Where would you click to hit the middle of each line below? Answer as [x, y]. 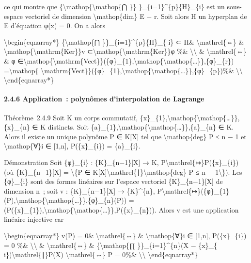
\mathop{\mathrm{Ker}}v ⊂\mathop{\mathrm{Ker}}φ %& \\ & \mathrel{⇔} [125, 51]
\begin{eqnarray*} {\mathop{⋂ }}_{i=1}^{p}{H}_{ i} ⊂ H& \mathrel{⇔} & [124, 41]
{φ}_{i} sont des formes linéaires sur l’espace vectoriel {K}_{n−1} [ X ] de [113, 181]
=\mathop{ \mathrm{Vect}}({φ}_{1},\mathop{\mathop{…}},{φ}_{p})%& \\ [124, 70]
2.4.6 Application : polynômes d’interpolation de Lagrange [104, 99]
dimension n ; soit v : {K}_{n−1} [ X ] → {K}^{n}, [79, 190]
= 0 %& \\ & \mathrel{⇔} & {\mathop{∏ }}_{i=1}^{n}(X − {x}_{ [111, 245]
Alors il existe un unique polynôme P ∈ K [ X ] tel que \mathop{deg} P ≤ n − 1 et [125, 136]
